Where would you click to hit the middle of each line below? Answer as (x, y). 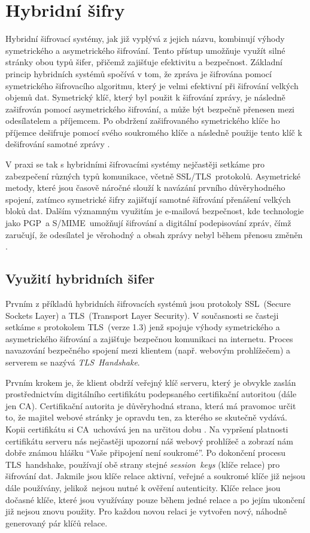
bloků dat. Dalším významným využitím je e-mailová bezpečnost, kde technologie (155, 211)
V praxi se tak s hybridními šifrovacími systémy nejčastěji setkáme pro (135, 164)
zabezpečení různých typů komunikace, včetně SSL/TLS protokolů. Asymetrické (153, 176)
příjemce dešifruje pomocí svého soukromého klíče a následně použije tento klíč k (154, 132)
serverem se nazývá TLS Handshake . (73, 362)
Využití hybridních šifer (80, 278)
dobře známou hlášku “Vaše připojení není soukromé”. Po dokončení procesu (146, 453)
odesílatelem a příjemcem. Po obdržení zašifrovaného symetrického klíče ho (143, 121)
